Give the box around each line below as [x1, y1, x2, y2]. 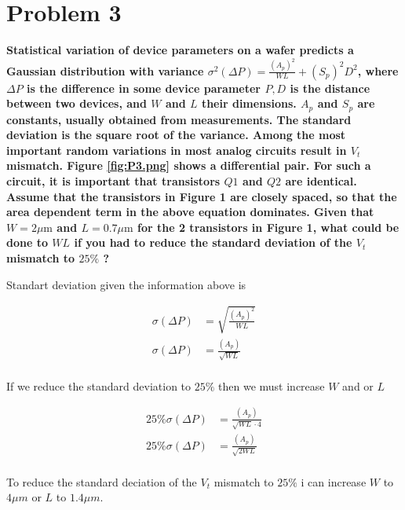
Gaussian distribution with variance [6, 62, 204, 79]
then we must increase [218, 377, 325, 394]
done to [6, 234, 48, 251]
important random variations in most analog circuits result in [6, 141, 347, 158]
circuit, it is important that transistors [6, 173, 221, 189]
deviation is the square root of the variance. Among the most [6, 127, 346, 143]
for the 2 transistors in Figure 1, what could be [137, 218, 400, 235]
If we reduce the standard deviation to [6, 377, 192, 394]
